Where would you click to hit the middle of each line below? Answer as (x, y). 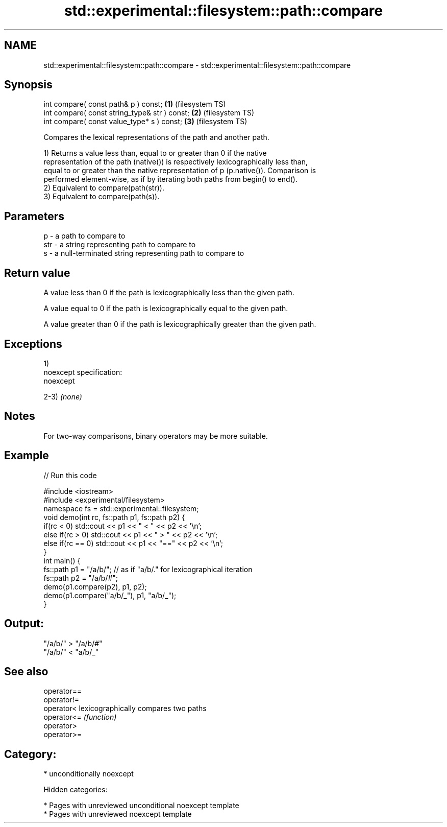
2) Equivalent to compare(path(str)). (104, 188)
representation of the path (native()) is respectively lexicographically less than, (176, 162)
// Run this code (70, 475)
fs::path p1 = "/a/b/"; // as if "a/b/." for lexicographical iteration (148, 569)
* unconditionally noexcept (89, 774)
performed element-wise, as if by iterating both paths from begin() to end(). (170, 179)
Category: (30, 754)
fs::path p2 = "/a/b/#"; (81, 578)
